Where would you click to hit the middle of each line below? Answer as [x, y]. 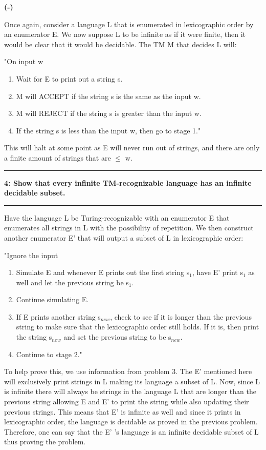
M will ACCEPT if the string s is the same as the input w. [108, 96]
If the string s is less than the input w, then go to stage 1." [108, 130]
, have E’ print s [217, 272]
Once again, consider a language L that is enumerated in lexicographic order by [129, 24]
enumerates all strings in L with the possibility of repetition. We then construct [129, 228]
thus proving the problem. [45, 442]
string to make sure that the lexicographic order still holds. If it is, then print [138, 327]
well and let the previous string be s [72, 282]
